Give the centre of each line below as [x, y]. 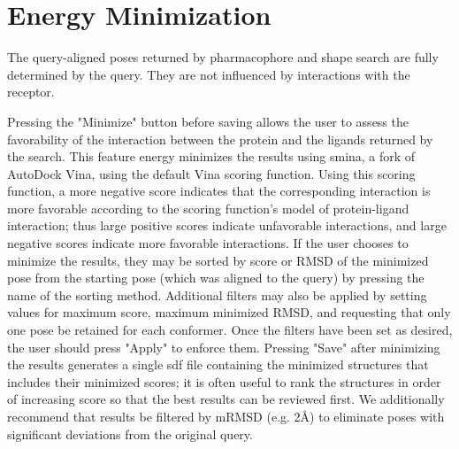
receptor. [31, 92]
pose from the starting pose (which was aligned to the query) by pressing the [216, 278]
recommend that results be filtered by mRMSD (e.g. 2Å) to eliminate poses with [226, 416]
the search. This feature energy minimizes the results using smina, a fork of [211, 156]
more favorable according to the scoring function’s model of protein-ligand [208, 208]
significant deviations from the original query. [130, 434]
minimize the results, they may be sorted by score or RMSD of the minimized [218, 260]
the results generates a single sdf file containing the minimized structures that [218, 364]
